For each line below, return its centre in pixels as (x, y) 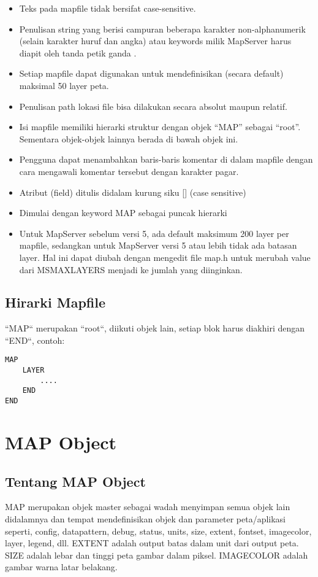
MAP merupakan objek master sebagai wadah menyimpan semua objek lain (148, 507)
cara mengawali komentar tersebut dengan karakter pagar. (129, 171)
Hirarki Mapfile (55, 302)
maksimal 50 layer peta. (64, 85)
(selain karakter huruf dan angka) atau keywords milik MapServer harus (155, 41)
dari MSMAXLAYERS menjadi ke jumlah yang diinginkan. (131, 269)
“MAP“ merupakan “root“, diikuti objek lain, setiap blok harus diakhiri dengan (155, 328)
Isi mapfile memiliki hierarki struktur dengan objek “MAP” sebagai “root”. (160, 127)
